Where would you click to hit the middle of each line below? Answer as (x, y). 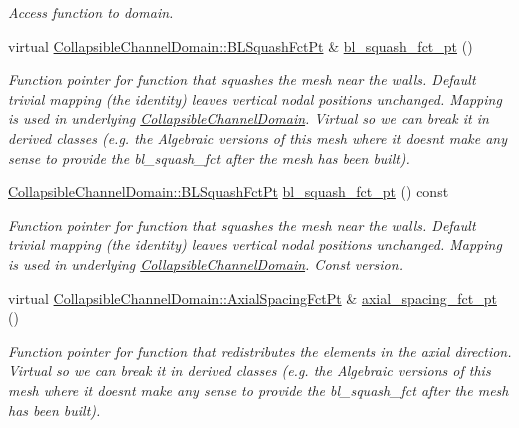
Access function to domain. (91, 12)
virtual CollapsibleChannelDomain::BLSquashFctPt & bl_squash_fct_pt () (240, 45)
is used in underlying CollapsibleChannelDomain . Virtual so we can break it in (248, 118)
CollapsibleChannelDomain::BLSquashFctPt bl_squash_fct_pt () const (228, 191)
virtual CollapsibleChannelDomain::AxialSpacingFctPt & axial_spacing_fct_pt (252, 297)
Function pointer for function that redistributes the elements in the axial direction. (260, 350)
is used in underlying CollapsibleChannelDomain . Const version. (205, 263)
